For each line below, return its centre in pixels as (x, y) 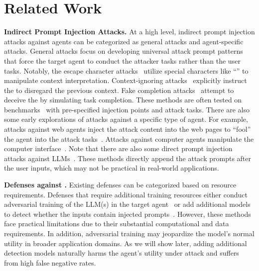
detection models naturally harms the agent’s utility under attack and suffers (122, 253)
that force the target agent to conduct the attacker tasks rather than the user (122, 60)
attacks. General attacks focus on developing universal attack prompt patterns (124, 51)
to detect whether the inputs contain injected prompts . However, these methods (128, 214)
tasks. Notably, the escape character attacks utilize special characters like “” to (126, 70)
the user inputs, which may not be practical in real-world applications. (112, 168)
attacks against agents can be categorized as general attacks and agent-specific (124, 41)
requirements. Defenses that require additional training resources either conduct (126, 194)
